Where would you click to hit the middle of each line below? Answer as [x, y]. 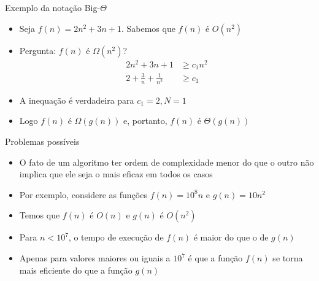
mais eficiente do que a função [76, 270]
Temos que [40, 215]
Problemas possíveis [42, 141]
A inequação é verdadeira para [77, 100]
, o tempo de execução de [116, 237]
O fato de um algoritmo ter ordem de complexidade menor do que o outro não [167, 162]
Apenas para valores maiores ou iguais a [95, 258]
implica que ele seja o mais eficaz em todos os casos [116, 174]
